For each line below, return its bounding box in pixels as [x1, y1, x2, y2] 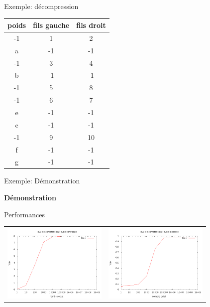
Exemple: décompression [4, 1, 79, 11]
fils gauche [33, 20, 70, 30]
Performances [4, 209, 45, 219]
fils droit [76, 20, 106, 30]
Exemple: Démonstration [4, 175, 80, 186]
